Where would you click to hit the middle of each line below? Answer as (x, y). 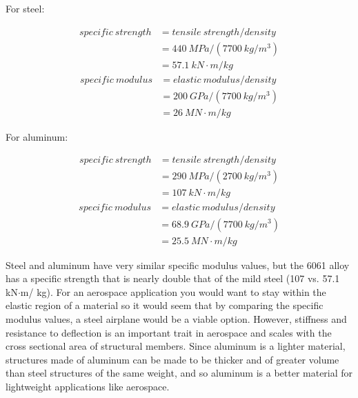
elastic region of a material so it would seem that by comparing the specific (165, 305)
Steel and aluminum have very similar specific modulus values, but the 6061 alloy (178, 265)
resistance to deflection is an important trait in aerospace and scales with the (169, 332)
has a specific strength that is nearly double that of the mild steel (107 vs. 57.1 (173, 278)
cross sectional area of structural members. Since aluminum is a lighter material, (176, 346)
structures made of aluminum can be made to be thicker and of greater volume (172, 359)
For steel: (25, 8)
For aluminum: (37, 136)
